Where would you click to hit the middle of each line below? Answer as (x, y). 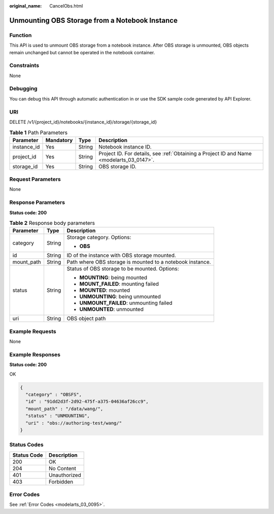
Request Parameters (35, 179)
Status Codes (26, 445)
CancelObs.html (66, 6)
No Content (62, 468)
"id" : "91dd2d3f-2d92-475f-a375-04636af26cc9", (87, 402)
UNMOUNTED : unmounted (112, 310)
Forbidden (61, 482)
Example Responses (35, 354)
